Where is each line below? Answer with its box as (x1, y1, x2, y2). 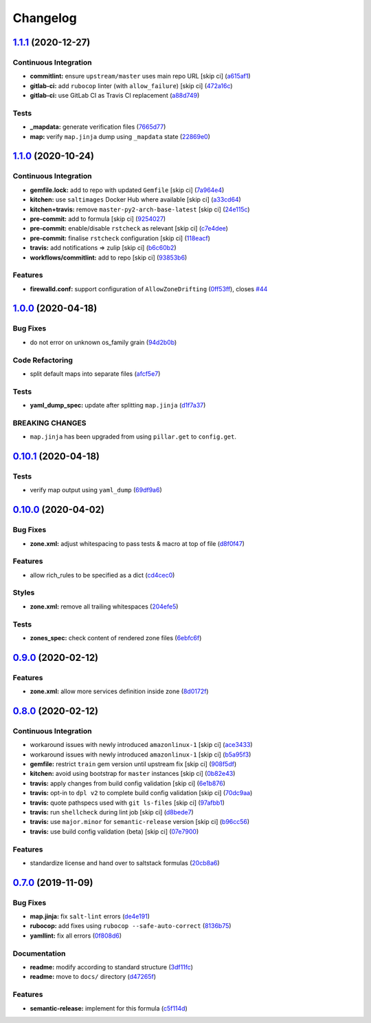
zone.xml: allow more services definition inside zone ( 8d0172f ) (30, 687, 209, 695)
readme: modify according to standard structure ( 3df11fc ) (30, 963, 194, 971)
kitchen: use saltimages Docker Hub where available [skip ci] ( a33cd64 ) (30, 196, 242, 204)
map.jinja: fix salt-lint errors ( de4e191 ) (30, 912, 150, 920)
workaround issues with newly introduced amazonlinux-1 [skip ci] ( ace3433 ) (30, 741, 254, 749)
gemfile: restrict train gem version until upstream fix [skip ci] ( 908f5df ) (30, 760, 237, 768)
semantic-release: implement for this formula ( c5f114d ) (30, 1004, 188, 1012)
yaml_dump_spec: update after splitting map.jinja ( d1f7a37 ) (30, 401, 206, 410)
